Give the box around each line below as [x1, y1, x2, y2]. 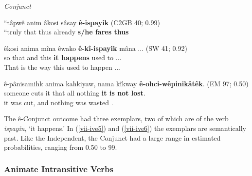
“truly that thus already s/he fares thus [4, 27, 129, 37]
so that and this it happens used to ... [4, 52, 122, 63]
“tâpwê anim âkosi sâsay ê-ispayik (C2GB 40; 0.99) [4, 17, 160, 27]
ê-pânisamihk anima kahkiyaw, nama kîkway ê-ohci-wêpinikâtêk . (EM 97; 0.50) [4, 78, 249, 88]
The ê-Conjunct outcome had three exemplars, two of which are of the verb [4, 113, 229, 124]
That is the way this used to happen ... [4, 62, 121, 72]
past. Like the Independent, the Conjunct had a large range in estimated [4, 132, 221, 143]
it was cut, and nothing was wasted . [4, 97, 113, 107]
